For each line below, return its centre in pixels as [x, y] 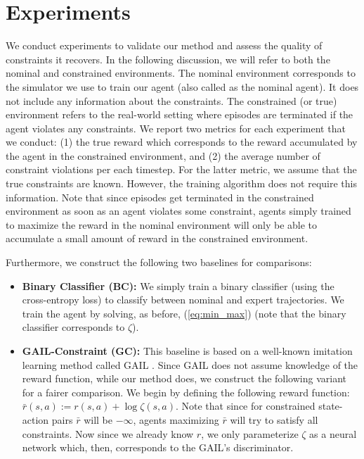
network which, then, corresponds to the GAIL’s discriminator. [158, 447]
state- [331, 406]
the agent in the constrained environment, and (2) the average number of [163, 155]
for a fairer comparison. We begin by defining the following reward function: [186, 392]
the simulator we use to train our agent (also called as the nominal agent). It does [182, 86]
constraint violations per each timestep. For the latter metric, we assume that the [181, 169]
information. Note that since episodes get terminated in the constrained [160, 197]
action [35, 419]
